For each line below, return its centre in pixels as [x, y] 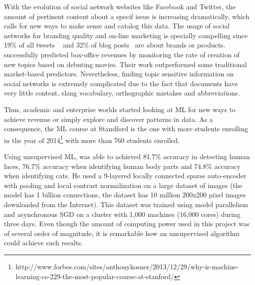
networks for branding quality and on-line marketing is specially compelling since [126, 35]
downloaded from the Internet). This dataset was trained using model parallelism [126, 204]
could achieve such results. [44, 243]
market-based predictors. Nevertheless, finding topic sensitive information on [119, 74]
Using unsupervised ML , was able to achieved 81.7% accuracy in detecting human [127, 156]
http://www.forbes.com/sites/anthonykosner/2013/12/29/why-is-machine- [127, 266]
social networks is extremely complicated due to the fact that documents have [121, 83]
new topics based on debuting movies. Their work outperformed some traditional [126, 64]
